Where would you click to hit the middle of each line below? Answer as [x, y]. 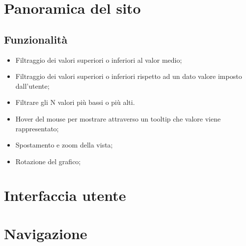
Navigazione [46, 233]
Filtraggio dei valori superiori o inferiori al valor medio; [99, 60]
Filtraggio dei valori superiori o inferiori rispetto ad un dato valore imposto [129, 76]
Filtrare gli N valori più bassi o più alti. [75, 102]
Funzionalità [36, 39]
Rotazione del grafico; [48, 161]
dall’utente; [32, 86]
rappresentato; [37, 128]
